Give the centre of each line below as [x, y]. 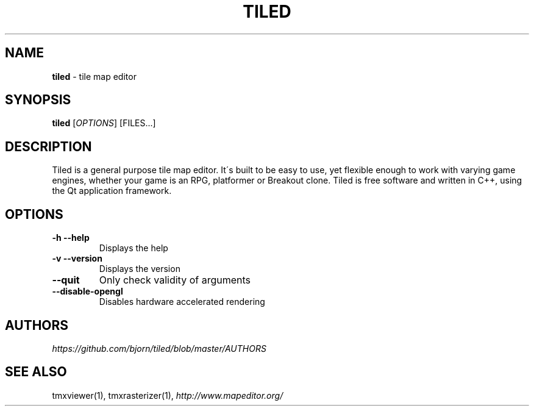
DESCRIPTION [48, 146]
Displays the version [140, 269]
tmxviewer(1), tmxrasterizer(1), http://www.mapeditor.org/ [168, 395]
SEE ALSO [36, 372]
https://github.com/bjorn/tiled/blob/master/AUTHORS [159, 348]
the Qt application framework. [112, 191]
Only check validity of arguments [175, 280]
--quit [66, 280]
